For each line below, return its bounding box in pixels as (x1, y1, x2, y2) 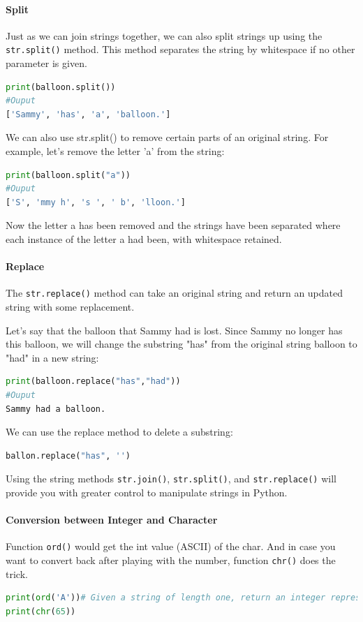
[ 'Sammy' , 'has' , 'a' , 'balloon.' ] (6, 109, 171, 119)
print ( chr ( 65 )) (6, 606, 76, 616)
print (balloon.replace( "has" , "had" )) (6, 376, 181, 387)
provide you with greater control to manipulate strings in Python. (6, 485, 288, 500)
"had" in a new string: (6, 350, 99, 364)
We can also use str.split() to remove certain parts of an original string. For (6, 130, 329, 145)
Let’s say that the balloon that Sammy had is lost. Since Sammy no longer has (6, 323, 343, 337)
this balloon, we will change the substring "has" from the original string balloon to (6, 336, 357, 351)
